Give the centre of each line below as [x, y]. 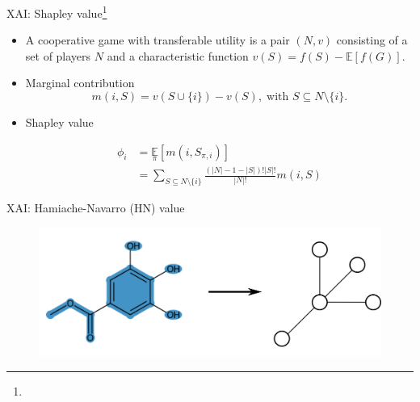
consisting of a [372, 40]
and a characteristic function [178, 55]
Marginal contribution [80, 83]
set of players [58, 55]
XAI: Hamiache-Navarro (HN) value [96, 208]
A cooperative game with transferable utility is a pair [157, 40]
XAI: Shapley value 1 [57, 12]
